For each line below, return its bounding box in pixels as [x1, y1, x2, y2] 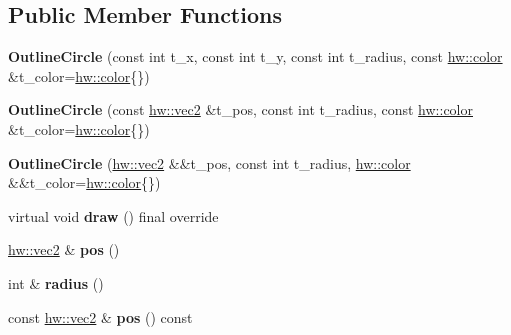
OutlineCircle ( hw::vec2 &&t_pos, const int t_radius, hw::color [8, 152, 411, 173]
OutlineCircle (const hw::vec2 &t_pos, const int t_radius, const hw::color [8, 99, 473, 120]
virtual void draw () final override [8, 205, 219, 226]
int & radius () [8, 272, 104, 293]
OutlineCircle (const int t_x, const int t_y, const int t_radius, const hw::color [8, 46, 503, 67]
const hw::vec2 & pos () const [8, 306, 193, 327]
